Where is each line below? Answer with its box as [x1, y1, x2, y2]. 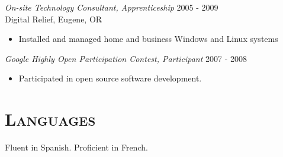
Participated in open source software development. [18, 72, 202, 84]
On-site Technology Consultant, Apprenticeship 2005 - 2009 [5, 1, 218, 13]
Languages [5, 107, 96, 131]
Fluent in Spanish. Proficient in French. [5, 141, 148, 153]
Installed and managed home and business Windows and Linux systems [18, 32, 278, 45]
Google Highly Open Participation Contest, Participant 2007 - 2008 [5, 52, 247, 64]
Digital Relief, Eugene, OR [5, 12, 102, 25]
